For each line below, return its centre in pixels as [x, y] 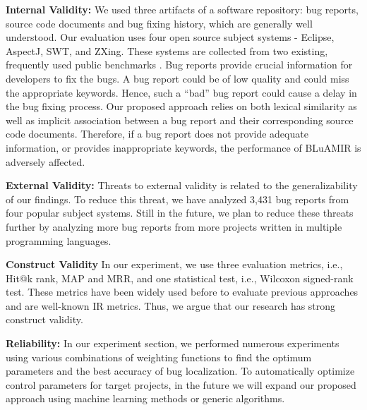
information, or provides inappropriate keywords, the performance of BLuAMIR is [183, 147]
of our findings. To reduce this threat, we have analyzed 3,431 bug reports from [178, 199]
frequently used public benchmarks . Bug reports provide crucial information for [179, 65]
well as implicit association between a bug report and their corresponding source [180, 120]
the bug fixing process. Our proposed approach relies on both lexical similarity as [181, 106]
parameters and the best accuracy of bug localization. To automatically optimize [180, 371]
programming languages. [59, 240]
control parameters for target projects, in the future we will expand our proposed [181, 384]
